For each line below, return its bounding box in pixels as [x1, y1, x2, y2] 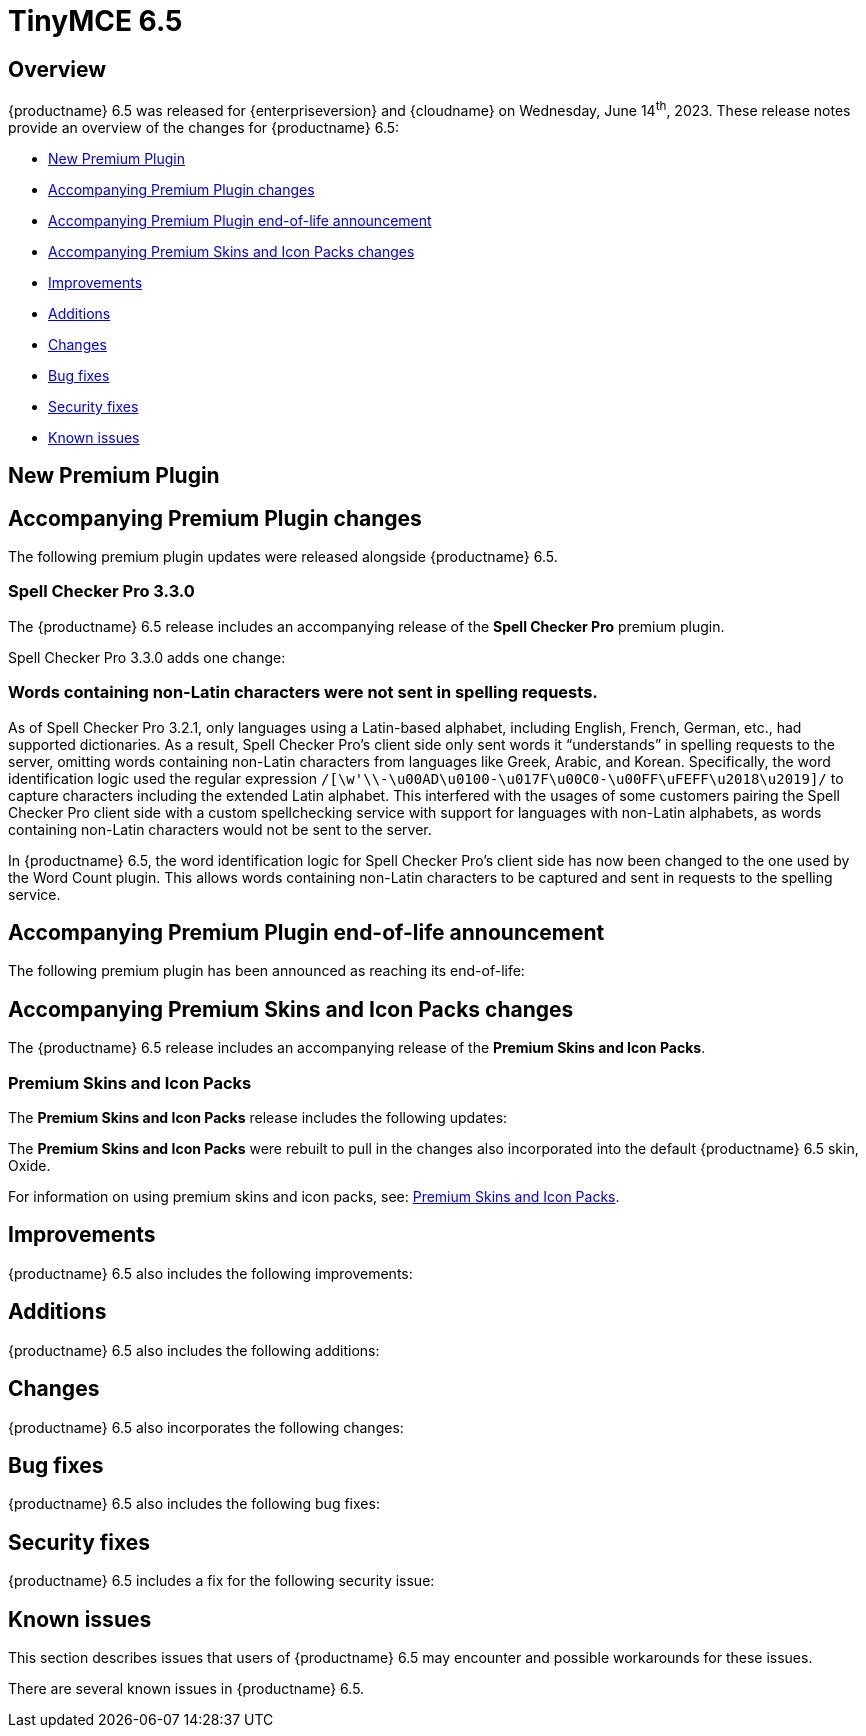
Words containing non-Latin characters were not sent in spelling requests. [8, 682, 598, 703]
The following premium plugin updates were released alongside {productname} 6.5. [8, 548, 558, 566]
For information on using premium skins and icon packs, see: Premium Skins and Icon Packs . [8, 1188, 620, 1206]
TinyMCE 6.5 [8, 4, 183, 38]
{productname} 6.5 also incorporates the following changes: [8, 1418, 404, 1436]
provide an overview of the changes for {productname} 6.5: [8, 118, 400, 136]
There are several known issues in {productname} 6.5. [8, 1680, 365, 1698]
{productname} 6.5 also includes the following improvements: [8, 1264, 413, 1282]
